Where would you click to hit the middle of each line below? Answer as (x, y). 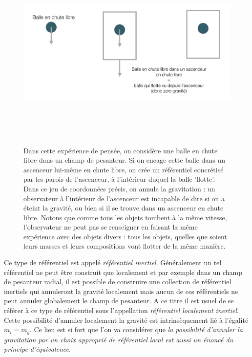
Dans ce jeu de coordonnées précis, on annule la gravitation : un (119, 188)
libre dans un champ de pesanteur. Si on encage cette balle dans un (124, 160)
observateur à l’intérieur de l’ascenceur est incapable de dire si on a (124, 198)
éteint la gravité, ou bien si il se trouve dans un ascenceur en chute (124, 208)
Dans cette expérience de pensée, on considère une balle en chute (121, 150)
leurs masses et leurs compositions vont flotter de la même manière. (125, 246)
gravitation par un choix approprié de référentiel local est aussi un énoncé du (119, 339)
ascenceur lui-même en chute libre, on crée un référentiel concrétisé (124, 169)
